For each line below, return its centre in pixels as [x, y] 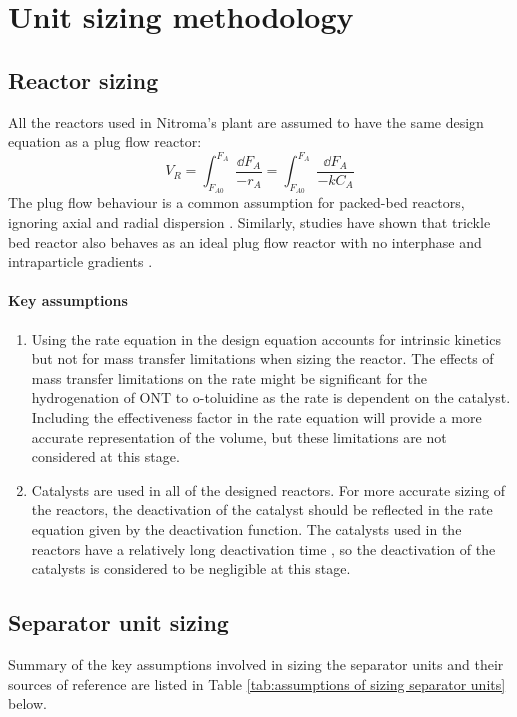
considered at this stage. [105, 456]
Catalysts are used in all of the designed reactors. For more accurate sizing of [268, 489]
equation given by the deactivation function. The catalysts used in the [246, 528]
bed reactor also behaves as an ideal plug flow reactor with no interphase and [245, 241]
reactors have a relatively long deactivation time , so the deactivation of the [263, 548]
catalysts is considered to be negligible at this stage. [191, 568]
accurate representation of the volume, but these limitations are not [239, 436]
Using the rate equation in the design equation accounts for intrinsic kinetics [266, 338]
